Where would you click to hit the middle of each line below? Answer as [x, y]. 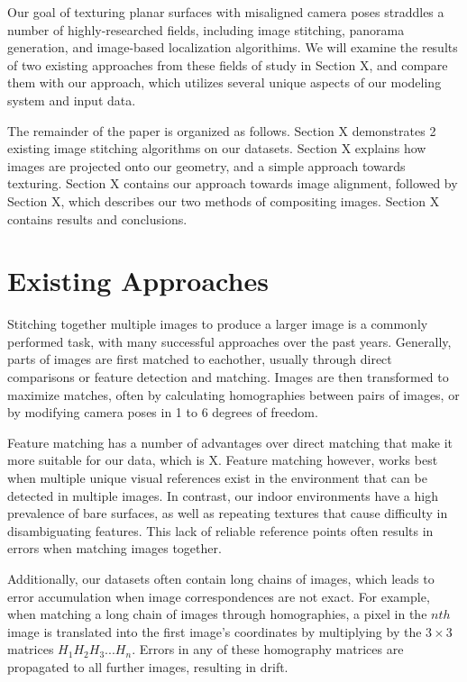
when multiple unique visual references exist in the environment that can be [217, 477]
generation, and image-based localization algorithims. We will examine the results [233, 47]
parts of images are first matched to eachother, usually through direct [200, 359]
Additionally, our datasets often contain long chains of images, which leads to [221, 578]
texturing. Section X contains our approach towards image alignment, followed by [233, 183]
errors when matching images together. [114, 548]
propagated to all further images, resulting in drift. [148, 666]
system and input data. [72, 100]
